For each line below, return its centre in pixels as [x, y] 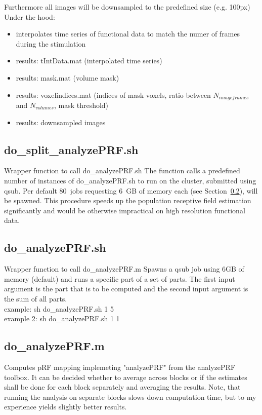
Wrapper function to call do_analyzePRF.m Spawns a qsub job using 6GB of [124, 269]
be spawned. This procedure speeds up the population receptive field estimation [128, 200]
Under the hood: [30, 16]
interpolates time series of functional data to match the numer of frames [128, 34]
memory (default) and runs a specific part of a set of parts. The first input [120, 278]
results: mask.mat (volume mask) [68, 77]
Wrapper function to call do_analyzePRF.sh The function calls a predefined [122, 171]
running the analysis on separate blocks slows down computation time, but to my [130, 397]
